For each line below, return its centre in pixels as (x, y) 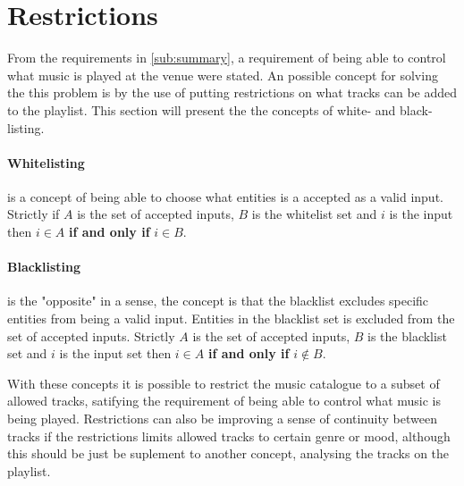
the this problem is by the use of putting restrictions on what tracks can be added (232, 92)
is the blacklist (407, 335)
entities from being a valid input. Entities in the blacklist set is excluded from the (231, 318)
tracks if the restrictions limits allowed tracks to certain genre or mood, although (229, 436)
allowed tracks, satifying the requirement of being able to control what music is (224, 401)
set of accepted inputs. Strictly (91, 335)
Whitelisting (46, 162)
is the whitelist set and (314, 214)
